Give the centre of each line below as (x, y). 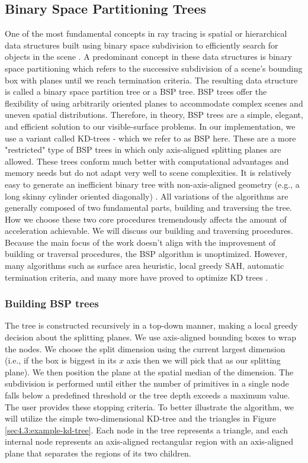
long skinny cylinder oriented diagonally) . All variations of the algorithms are (147, 196)
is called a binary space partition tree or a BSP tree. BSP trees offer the (136, 91)
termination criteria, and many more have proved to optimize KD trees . (137, 277)
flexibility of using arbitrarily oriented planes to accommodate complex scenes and (154, 103)
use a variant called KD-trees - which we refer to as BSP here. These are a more (150, 138)
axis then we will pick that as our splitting (203, 360)
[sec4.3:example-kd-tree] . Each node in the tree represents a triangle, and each (147, 430)
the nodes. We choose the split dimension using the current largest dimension (145, 348)
